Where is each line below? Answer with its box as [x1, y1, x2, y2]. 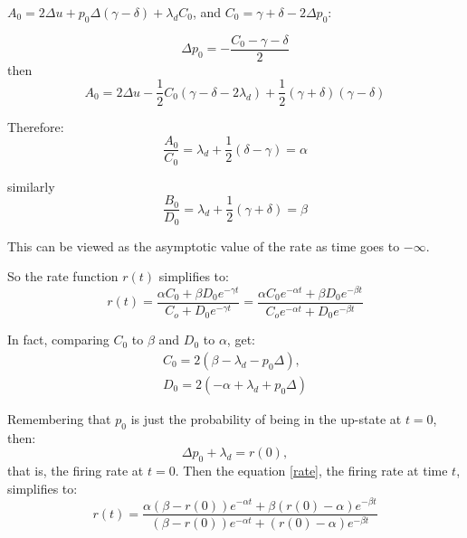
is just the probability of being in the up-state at [130, 410, 402, 429]
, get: [226, 330, 255, 349]
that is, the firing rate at [7, 461, 144, 480]
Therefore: [7, 117, 64, 136]
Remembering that [7, 410, 111, 429]
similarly [7, 176, 55, 195]
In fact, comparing [7, 330, 110, 349]
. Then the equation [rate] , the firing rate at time [175, 461, 448, 480]
